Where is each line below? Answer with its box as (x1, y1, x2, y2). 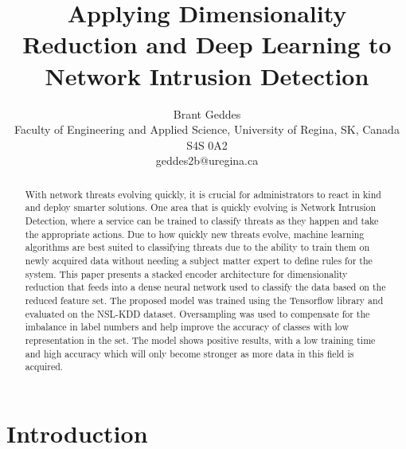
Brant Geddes (173, 105, 241, 122)
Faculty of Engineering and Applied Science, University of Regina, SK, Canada (14, 121, 400, 138)
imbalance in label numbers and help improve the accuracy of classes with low (25, 320, 349, 334)
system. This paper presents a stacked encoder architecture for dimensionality (25, 267, 348, 280)
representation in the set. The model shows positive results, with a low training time (25, 333, 376, 346)
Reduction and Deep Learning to (22, 28, 392, 61)
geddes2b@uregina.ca (155, 152, 259, 169)
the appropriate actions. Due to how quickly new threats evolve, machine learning (25, 227, 365, 240)
